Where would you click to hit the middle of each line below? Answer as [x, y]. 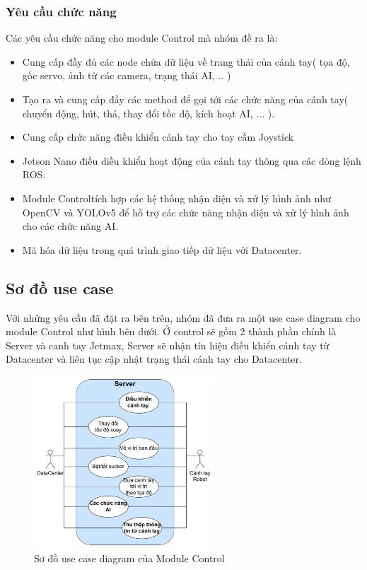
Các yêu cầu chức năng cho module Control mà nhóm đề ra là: [142, 38]
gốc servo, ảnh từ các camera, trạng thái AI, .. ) [127, 75]
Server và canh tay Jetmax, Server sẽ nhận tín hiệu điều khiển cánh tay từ [168, 345]
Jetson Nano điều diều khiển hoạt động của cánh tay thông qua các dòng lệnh [192, 160]
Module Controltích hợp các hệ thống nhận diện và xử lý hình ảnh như [176, 198]
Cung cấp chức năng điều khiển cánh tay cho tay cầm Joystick [158, 137]
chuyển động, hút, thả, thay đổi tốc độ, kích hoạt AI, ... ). [148, 113]
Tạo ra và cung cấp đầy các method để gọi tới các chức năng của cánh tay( [185, 99]
